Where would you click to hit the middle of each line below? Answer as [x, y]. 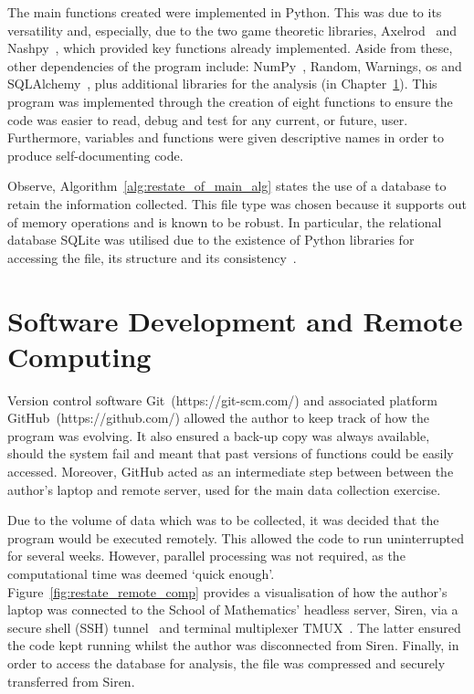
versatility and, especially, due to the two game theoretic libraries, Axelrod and [232, 30]
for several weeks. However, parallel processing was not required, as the [206, 556]
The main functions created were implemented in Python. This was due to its [225, 12]
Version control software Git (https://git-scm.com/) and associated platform [222, 400]
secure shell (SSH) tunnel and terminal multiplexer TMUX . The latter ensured [234, 627]
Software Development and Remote [235, 320]
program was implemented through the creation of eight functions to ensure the [230, 101]
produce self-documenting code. [95, 155]
